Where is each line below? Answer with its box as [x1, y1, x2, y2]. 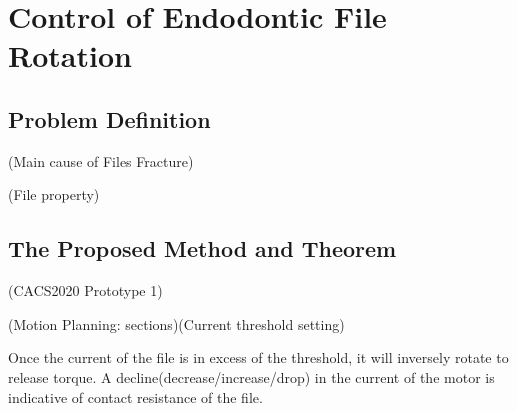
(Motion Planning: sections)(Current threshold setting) [8, 313, 345, 334]
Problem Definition [8, 103, 211, 134]
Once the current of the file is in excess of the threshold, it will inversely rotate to [8, 347, 509, 368]
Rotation [8, 35, 132, 76]
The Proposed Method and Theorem [8, 233, 397, 264]
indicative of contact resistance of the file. [8, 386, 263, 407]
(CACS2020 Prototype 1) [8, 280, 163, 301]
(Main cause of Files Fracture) [8, 150, 194, 171]
